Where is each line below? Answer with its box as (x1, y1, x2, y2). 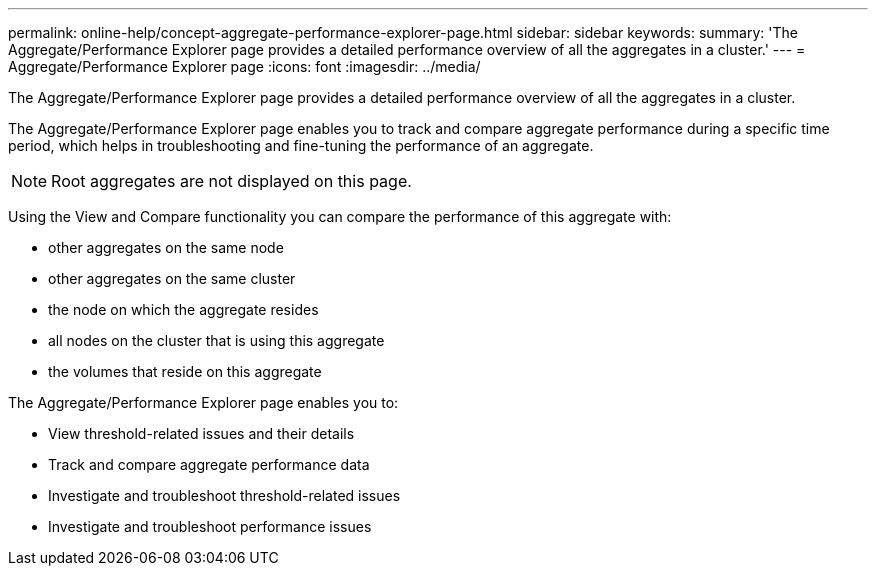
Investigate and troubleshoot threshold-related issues (48, 487, 401, 504)
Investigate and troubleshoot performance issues (48, 518, 372, 535)
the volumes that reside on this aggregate (48, 363, 322, 380)
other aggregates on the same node (48, 239, 284, 256)
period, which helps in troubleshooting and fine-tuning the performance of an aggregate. (8, 137, 594, 154)
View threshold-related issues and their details (48, 425, 355, 442)
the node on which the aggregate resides (48, 301, 319, 318)
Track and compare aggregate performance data (48, 456, 370, 473)
